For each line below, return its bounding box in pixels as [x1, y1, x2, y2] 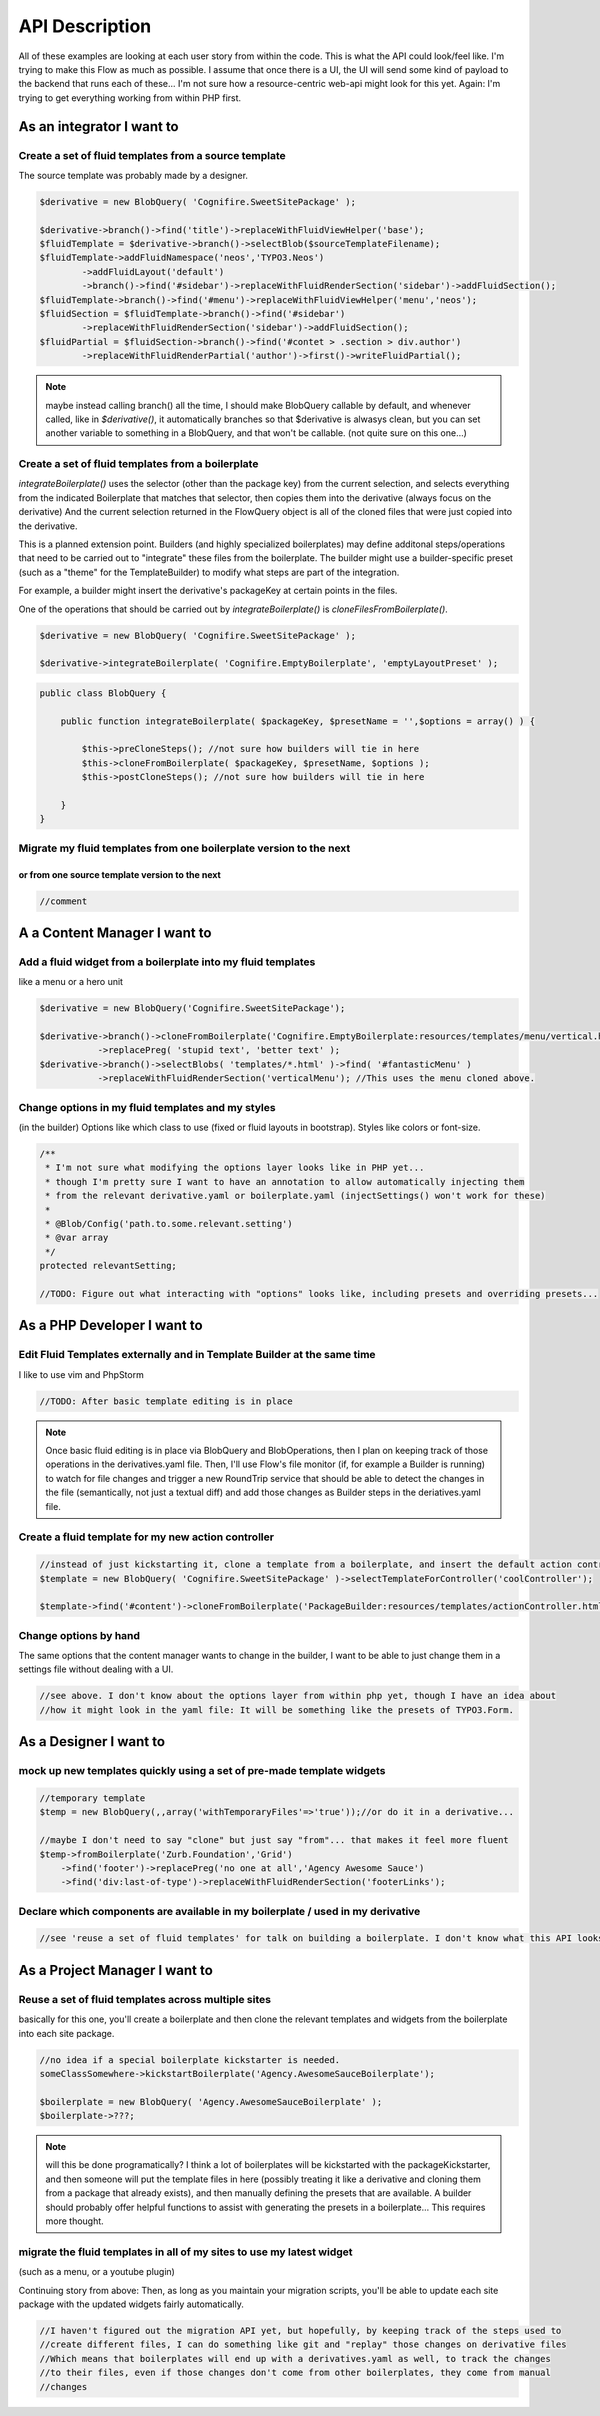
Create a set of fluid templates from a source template [18, 148, 287, 162]
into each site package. [18, 2027, 115, 2039]
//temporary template [39, 1792, 146, 1804]
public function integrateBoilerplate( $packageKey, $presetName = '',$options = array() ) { [60, 715, 535, 727]
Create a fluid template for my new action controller [18, 1530, 275, 1544]
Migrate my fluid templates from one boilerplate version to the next [18, 841, 351, 855]
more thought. [45, 2215, 104, 2227]
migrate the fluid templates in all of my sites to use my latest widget [18, 2245, 354, 2259]
